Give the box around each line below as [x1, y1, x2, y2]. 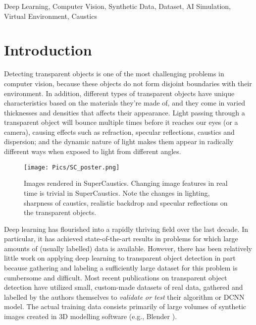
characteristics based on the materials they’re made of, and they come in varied [4, 98, 245, 108]
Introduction [4, 40, 92, 60]
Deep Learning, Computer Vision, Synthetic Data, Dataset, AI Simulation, [4, 1, 231, 11]
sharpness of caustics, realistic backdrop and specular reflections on [24, 197, 228, 208]
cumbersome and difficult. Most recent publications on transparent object [4, 272, 227, 282]
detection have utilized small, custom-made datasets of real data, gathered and [4, 282, 243, 292]
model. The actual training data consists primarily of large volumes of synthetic [4, 301, 246, 312]
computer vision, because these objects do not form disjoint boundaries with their [4, 78, 252, 88]
